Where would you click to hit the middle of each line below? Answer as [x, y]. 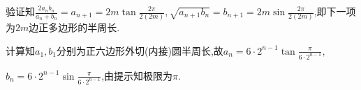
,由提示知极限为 [137, 75]
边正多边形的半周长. [74, 27]
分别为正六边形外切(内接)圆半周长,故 [140, 50]
